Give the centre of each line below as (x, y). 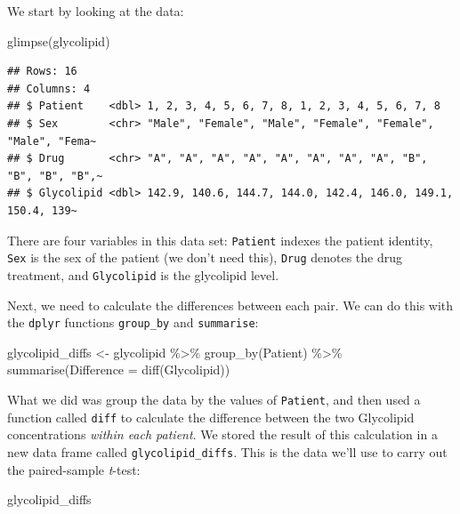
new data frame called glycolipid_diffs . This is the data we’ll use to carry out (227, 451)
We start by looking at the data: (96, 11)
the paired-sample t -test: (74, 469)
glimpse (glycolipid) (59, 40)
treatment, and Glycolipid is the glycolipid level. (143, 274)
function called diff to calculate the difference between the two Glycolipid (211, 417)
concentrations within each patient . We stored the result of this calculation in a (222, 434)
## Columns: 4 (49, 88)
